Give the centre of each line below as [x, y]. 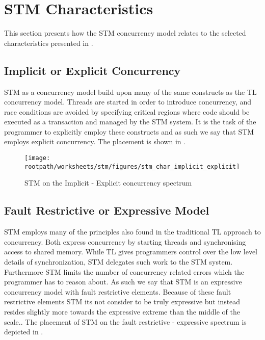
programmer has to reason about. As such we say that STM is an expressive [123, 282]
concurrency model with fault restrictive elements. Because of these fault [118, 291]
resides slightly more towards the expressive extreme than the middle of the [122, 311]
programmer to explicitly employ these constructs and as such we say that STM [129, 131]
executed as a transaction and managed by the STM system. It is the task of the [130, 122]
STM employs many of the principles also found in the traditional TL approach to [132, 232]
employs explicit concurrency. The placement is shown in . [95, 141]
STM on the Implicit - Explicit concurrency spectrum [108, 183]
